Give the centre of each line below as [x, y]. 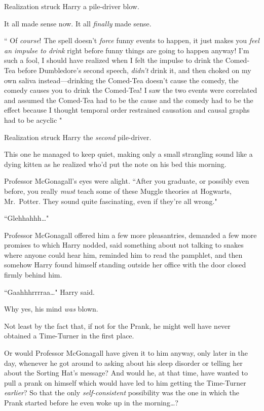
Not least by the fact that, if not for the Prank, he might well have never [117, 326]
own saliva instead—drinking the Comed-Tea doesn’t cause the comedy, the [121, 80]
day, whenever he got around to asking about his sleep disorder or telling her [123, 363]
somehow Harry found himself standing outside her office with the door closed [125, 265]
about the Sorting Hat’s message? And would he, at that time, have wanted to [126, 373]
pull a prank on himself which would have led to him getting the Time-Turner [125, 382]
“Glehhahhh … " [27, 218]
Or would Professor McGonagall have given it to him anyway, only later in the [126, 353]
